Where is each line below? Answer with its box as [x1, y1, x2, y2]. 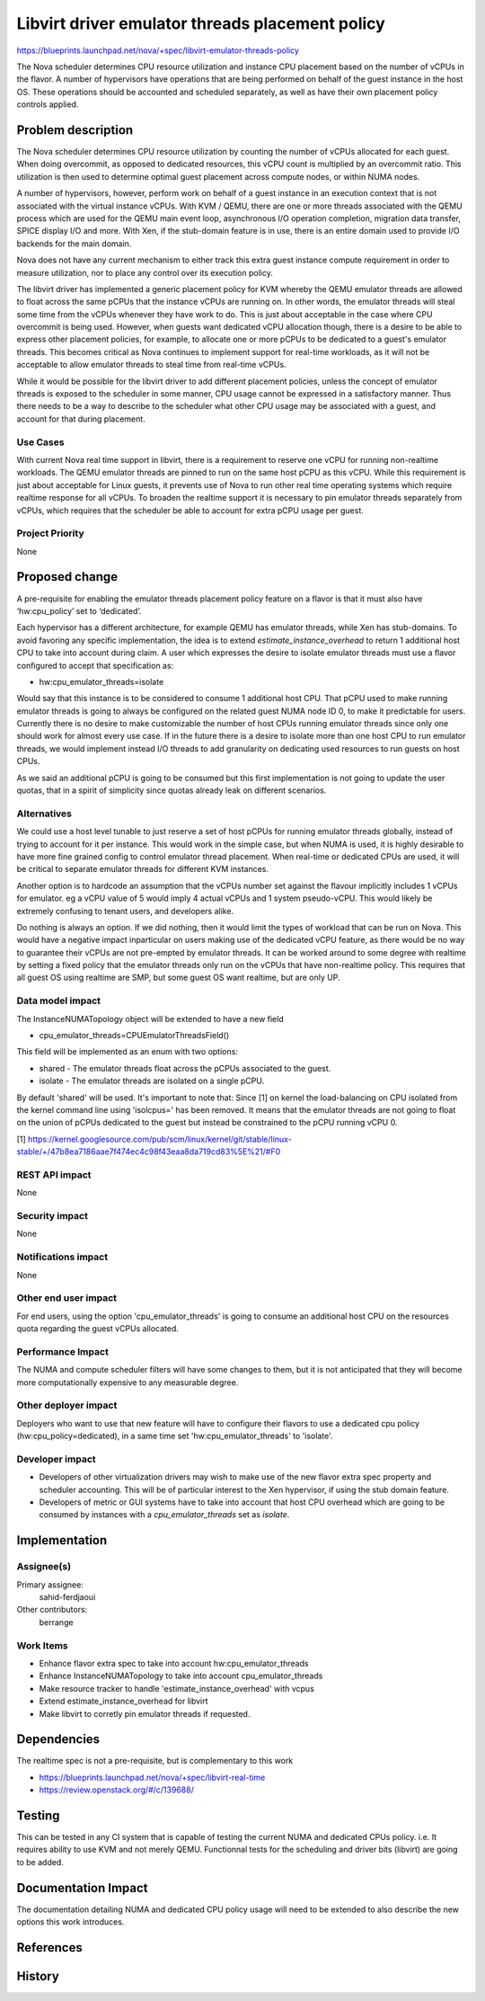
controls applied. [16, 99, 79, 110]
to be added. [16, 1856, 65, 1867]
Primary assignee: [16, 1579, 84, 1590]
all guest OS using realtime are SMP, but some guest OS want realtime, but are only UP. [16, 972, 340, 983]
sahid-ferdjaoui [39, 1592, 96, 1603]
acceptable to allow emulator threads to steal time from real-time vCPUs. [16, 360, 287, 370]
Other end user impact [16, 1292, 117, 1304]
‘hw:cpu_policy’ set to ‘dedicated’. [16, 605, 142, 616]
